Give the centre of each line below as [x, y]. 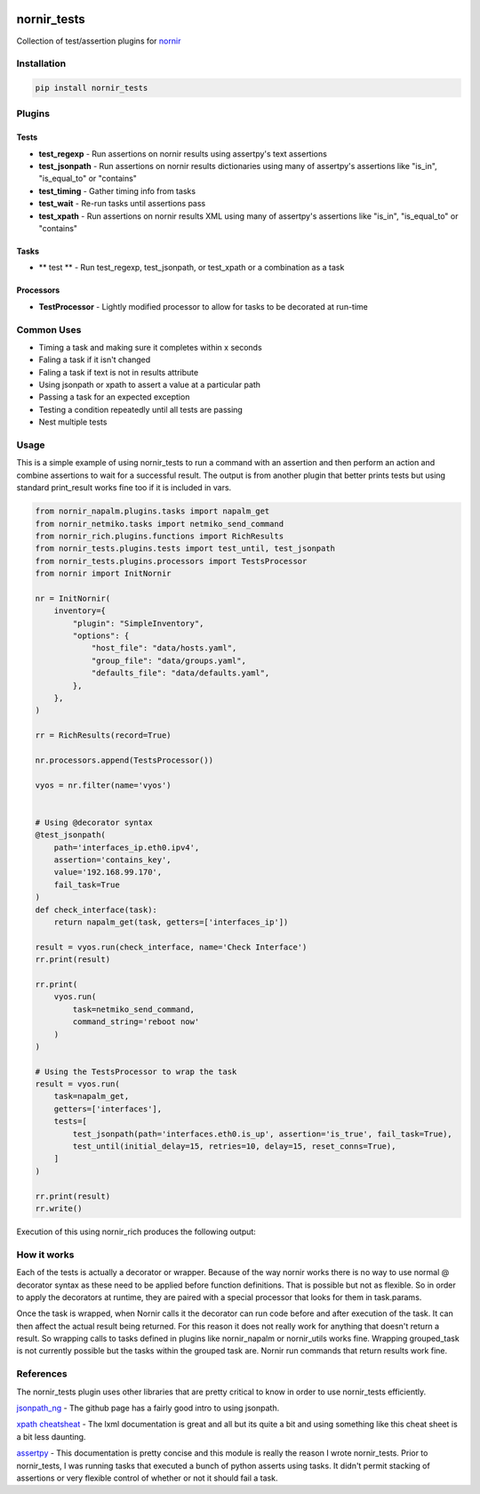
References [42, 1374]
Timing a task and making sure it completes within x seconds [150, 347]
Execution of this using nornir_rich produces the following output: [136, 1232]
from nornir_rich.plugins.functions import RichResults [160, 536]
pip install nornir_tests [92, 88]
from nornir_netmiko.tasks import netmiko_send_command [160, 524]
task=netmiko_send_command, [134, 1009]
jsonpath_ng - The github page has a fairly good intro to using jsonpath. [148, 1408]
